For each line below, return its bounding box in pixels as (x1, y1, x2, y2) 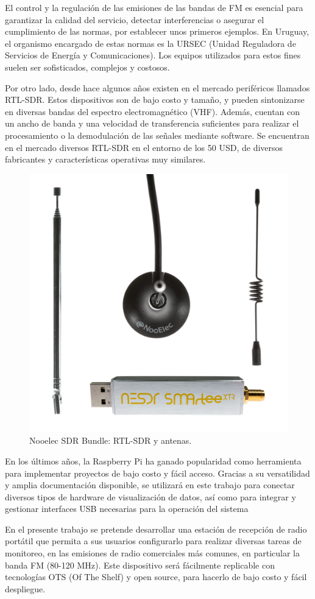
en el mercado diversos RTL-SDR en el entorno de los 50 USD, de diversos (5, 141, 283, 153)
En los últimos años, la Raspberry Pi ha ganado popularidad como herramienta (5, 454, 302, 467)
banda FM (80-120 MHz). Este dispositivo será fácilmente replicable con (5, 558, 275, 571)
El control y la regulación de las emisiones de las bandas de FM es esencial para (5, 1, 303, 13)
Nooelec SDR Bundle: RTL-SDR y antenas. (29, 434, 192, 447)
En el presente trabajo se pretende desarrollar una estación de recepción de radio (5, 522, 307, 535)
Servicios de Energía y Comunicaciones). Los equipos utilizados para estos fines (5, 49, 301, 61)
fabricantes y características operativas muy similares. (5, 153, 206, 166)
